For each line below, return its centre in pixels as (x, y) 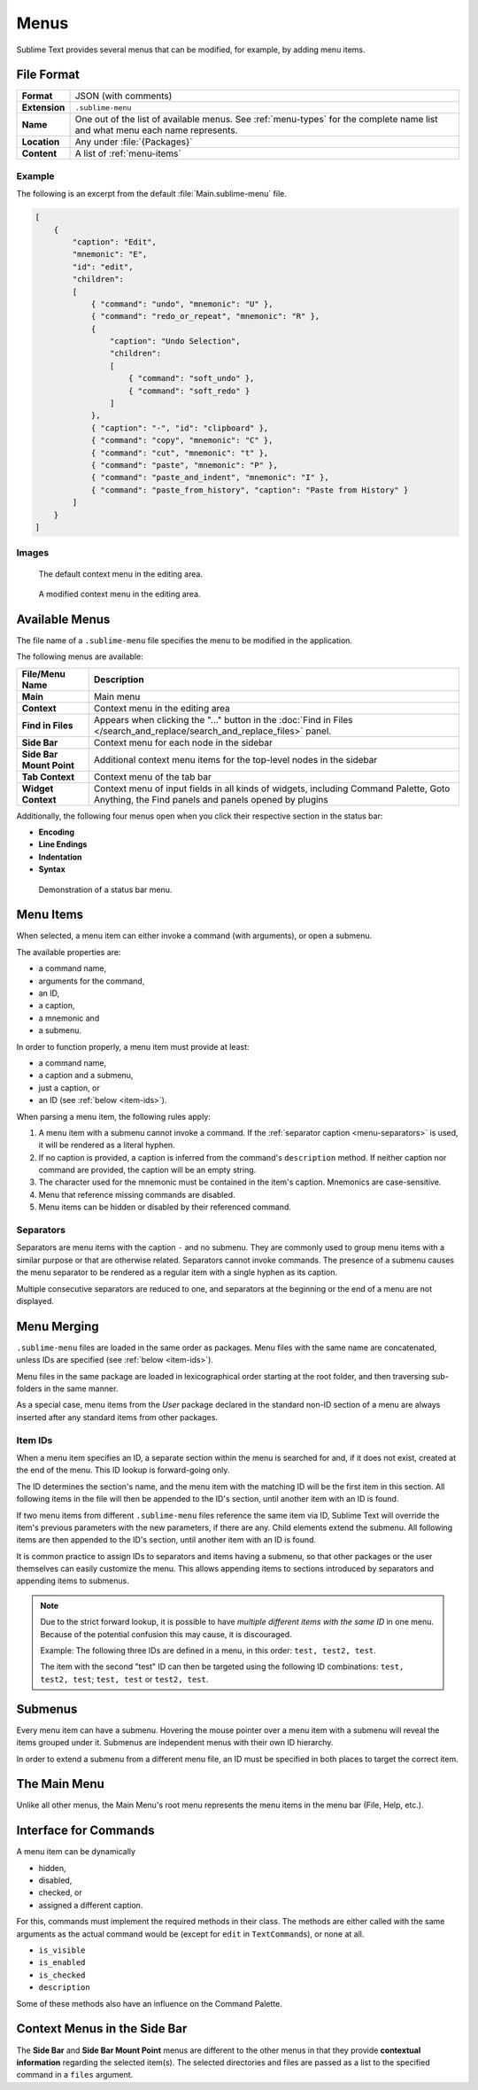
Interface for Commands (85, 1831)
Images (33, 553)
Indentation (61, 857)
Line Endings (63, 844)
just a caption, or (69, 1088)
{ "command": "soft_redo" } (189, 391)
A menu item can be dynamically (76, 1852)
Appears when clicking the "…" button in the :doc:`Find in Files (223, 719)
